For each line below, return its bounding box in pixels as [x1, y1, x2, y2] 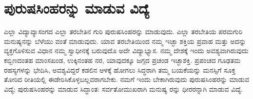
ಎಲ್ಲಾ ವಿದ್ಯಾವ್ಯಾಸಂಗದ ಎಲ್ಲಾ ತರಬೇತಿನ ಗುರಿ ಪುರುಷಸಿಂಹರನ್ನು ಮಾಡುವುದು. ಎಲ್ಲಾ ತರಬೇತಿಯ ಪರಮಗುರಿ [4, 26, 243, 37]
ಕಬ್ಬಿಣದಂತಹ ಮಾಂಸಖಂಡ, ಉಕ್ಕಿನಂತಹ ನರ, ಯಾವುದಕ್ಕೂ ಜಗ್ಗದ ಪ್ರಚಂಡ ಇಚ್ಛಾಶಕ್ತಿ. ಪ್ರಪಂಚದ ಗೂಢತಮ [4, 55, 241, 65]
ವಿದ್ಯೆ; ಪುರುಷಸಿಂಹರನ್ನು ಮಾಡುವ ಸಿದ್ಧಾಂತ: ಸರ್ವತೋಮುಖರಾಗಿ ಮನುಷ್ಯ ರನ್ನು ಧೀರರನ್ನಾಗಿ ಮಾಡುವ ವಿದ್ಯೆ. [4, 83, 243, 94]
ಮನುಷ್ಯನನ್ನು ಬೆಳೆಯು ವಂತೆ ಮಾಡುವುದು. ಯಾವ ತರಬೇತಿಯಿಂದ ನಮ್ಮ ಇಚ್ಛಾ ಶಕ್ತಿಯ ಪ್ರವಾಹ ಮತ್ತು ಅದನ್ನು [4, 36, 246, 46]
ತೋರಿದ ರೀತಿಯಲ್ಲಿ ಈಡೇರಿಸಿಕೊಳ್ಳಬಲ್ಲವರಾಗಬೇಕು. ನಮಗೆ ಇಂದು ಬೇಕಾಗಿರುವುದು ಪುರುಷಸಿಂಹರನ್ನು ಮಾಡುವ [4, 74, 250, 84]
